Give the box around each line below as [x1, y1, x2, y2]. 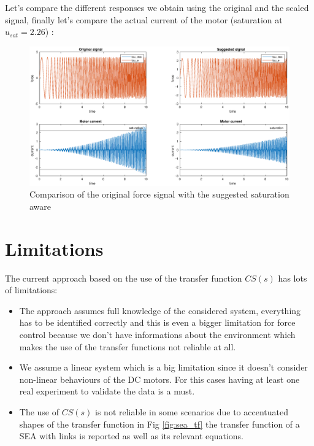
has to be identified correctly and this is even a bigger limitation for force [19, 316, 296, 329]
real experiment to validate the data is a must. [19, 385, 195, 398]
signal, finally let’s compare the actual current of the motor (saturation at [5, 13, 283, 26]
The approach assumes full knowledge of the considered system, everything [19, 304, 301, 317]
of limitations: [5, 283, 58, 296]
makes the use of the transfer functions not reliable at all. [19, 340, 236, 353]
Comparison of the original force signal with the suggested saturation [29, 188, 289, 201]
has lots [278, 271, 307, 284]
